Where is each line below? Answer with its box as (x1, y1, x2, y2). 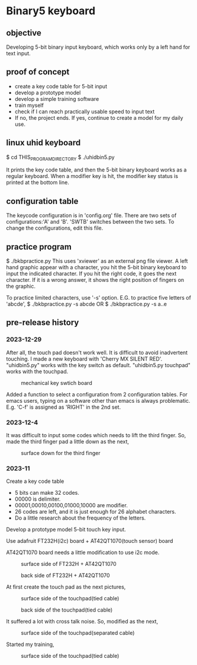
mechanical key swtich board (21, 379, 93, 386)
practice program (6, 241, 72, 252)
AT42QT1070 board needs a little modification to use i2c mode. (6, 549, 160, 556)
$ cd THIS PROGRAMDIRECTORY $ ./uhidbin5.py (6, 153, 115, 162)
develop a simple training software (14, 95, 99, 102)
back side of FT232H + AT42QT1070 (21, 572, 110, 579)
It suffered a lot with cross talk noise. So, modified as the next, (6, 618, 159, 625)
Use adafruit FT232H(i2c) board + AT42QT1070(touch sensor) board (6, 537, 173, 545)
